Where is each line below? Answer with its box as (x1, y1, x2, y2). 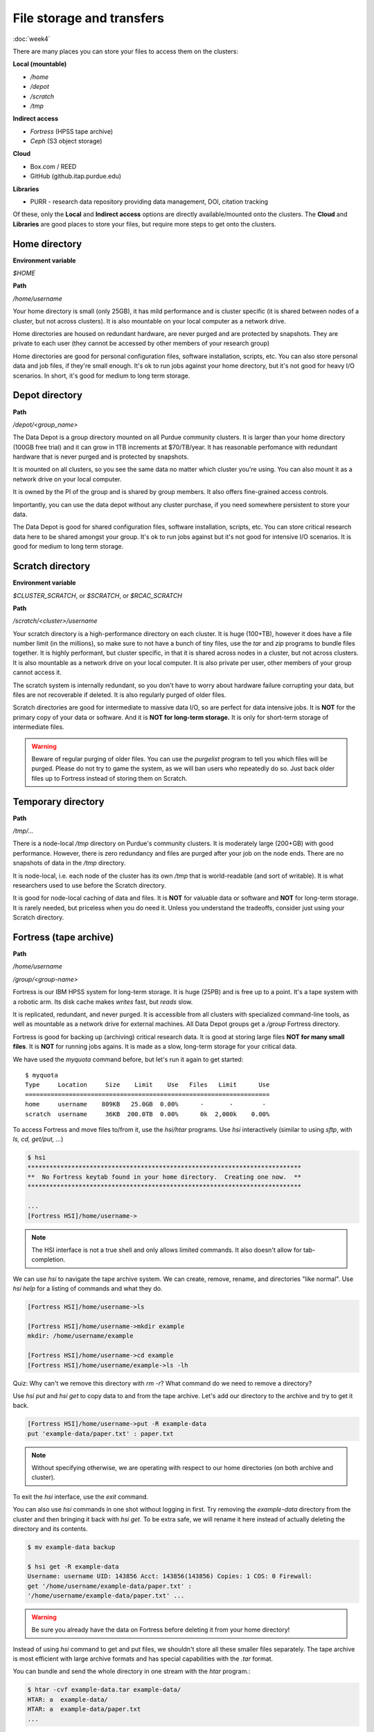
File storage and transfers (12, 10, 164, 26)
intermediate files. (12, 723, 65, 731)
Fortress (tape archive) (12, 931, 114, 943)
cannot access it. (12, 669, 62, 677)
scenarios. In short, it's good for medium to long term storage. (12, 371, 190, 380)
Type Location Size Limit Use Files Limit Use (25, 1081, 270, 1089)
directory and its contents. (12, 1525, 88, 1532)
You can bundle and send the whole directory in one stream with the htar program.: (12, 1667, 251, 1676)
